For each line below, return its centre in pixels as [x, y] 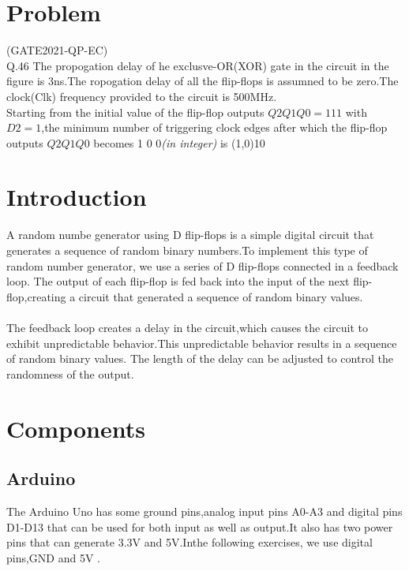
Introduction [77, 197]
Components [76, 428]
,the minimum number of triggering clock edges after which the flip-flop [214, 127]
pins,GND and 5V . [53, 557]
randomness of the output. [70, 373]
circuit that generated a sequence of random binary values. [221, 296]
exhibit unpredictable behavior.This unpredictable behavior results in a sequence [202, 343]
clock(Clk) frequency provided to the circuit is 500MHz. [142, 96]
